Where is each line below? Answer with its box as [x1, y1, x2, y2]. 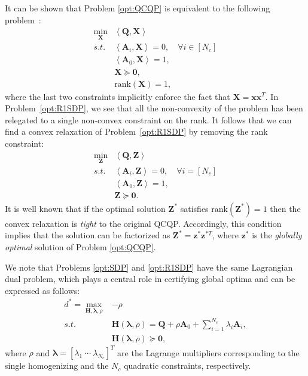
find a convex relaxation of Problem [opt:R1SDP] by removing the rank [5, 125, 268, 138]
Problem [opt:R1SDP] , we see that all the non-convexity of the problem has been [5, 102, 303, 114]
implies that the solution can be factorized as [5, 229, 170, 241]
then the [270, 202, 301, 214]
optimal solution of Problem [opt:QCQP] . [5, 241, 156, 253]
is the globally [252, 229, 302, 241]
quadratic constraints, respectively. [124, 359, 251, 372]
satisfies [180, 202, 209, 214]
